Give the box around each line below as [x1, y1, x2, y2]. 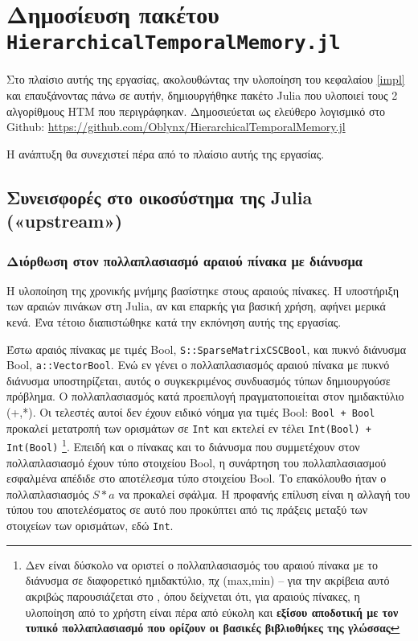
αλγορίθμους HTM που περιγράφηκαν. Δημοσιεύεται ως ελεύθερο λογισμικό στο [6, 102, 386, 119]
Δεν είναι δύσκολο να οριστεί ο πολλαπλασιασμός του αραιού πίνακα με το [25, 556, 378, 573]
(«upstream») [6, 208, 123, 233]
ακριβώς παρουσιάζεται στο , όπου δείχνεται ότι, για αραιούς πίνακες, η [25, 587, 360, 604]
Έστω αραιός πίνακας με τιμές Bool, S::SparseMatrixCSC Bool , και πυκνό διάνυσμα [6, 340, 407, 357]
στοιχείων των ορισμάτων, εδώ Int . [6, 517, 174, 534]
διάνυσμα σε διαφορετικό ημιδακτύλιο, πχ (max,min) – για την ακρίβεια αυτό [25, 572, 390, 589]
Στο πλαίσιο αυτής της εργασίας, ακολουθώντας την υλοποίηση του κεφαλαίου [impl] [6, 71, 405, 88]
